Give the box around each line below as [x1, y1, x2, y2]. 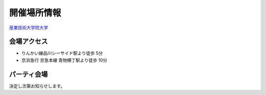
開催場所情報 [9, 7, 62, 18]
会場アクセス [9, 37, 48, 46]
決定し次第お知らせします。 [9, 83, 65, 89]
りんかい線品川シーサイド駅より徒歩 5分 [21, 50, 103, 56]
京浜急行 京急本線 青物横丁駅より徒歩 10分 [21, 57, 108, 63]
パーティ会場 [9, 70, 48, 78]
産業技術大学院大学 [9, 25, 48, 31]
